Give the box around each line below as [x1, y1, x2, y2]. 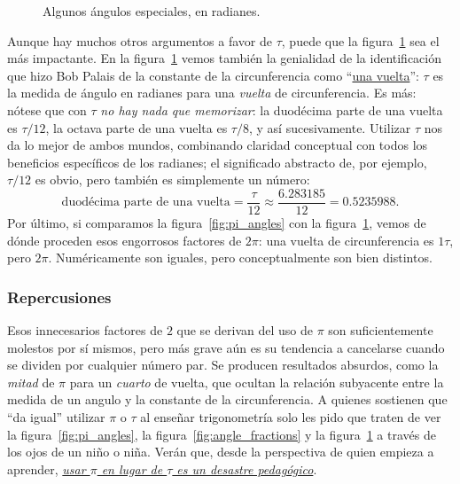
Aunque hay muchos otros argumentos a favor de [7, 31, 272, 50]
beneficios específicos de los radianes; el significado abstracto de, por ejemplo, [7, 152, 427, 171]
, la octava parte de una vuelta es [45, 118, 228, 137]
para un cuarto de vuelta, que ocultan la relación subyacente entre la [69, 372, 444, 391]
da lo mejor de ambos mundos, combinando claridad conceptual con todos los [7, 136, 428, 154]
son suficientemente [328, 321, 433, 339]
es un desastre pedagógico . [176, 459, 317, 478]
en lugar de [101, 459, 163, 478]
